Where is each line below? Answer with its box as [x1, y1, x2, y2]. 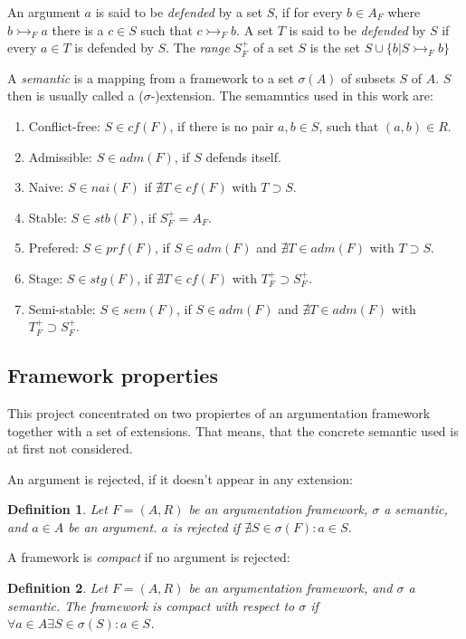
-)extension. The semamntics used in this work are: [150, 86, 433, 105]
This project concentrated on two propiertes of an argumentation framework [7, 403, 431, 422]
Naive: [28, 177, 64, 196]
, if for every [274, 3, 343, 21]
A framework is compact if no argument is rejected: [7, 548, 290, 567]
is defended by [74, 38, 154, 57]
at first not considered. [7, 439, 133, 458]
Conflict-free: [28, 116, 100, 135]
